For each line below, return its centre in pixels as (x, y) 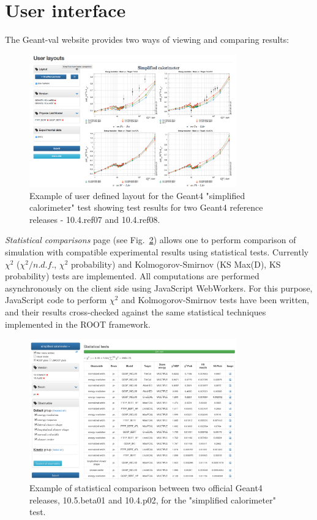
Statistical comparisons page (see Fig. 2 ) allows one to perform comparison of (151, 240)
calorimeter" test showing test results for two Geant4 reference (146, 207)
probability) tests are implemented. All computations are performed (132, 276)
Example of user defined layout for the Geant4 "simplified (137, 195)
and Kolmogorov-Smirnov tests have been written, (215, 300)
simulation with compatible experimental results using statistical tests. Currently (157, 251)
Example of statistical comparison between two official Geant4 (146, 488)
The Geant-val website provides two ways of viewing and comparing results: (147, 40)
